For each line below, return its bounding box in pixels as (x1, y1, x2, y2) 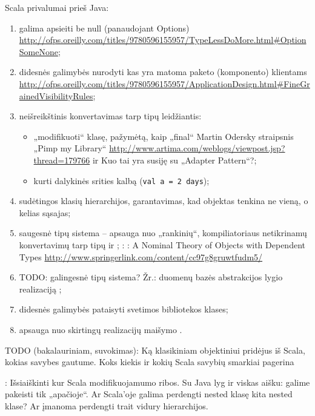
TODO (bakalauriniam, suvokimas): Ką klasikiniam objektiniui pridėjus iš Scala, (5, 343, 305, 356)
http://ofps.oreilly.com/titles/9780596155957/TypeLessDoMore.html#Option (19, 33, 307, 46)
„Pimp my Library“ (33, 142, 107, 154)
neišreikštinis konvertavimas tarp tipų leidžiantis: (19, 110, 202, 122)
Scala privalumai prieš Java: (5, 1, 109, 13)
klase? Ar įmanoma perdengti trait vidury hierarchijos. (5, 399, 208, 412)
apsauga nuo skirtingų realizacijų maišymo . (19, 323, 182, 335)
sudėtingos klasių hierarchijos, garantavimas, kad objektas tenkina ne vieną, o (19, 194, 308, 207)
